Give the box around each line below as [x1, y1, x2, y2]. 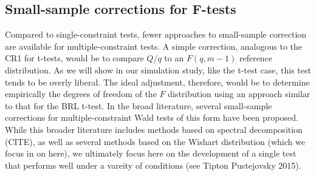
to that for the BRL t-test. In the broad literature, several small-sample [5, 99, 272, 112]
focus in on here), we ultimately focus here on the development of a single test [5, 147, 297, 160]
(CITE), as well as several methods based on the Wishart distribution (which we [5, 135, 305, 147]
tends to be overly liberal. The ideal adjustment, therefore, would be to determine [5, 75, 310, 88]
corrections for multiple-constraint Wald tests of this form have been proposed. [5, 111, 298, 124]
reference [239, 52, 273, 64]
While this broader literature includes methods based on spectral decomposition [5, 123, 303, 135]
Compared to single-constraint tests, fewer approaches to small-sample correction [5, 28, 307, 41]
